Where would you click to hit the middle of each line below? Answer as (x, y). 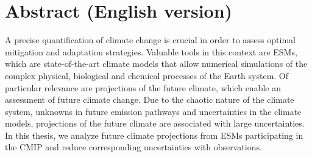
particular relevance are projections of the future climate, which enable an (143, 87)
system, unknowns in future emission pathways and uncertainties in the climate (153, 111)
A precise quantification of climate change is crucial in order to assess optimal (150, 40)
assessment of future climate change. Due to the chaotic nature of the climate (150, 99)
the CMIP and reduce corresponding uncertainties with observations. (133, 147)
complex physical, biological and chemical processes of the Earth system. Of (147, 75)
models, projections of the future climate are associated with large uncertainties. (155, 123)
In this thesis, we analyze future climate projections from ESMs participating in (154, 135)
